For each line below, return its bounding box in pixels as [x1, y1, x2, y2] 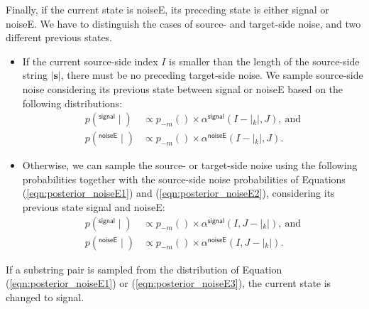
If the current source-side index [22, 53, 158, 68]
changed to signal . [6, 289, 84, 304]
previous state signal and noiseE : [22, 200, 165, 214]
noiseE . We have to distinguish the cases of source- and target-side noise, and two [6, 16, 361, 31]
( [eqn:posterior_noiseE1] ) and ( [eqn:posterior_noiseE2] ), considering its [22, 185, 335, 200]
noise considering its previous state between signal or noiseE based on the [22, 81, 343, 96]
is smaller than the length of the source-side [169, 53, 360, 68]
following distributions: [22, 95, 123, 110]
